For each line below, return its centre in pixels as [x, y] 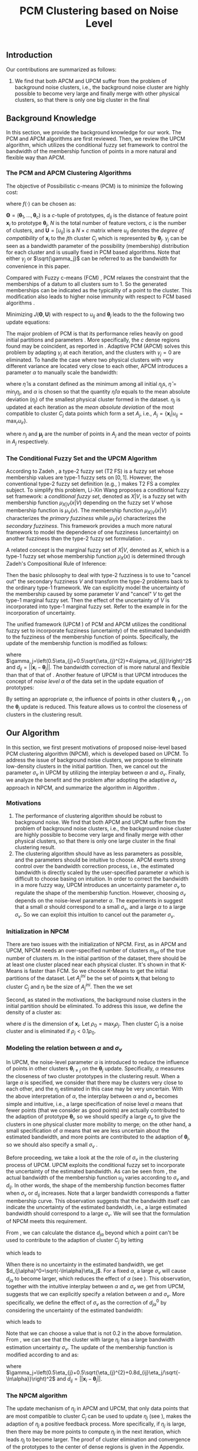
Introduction [29, 55]
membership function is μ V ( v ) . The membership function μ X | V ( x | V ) [86, 511]
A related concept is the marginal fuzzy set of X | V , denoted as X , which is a [98, 550]
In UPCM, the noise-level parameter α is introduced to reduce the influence [98, 1062]
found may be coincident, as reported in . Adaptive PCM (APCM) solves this [98, 346]
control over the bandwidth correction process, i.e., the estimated [94, 866]
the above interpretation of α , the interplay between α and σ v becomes [92, 1097]
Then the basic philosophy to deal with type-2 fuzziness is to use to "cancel [98, 575]
